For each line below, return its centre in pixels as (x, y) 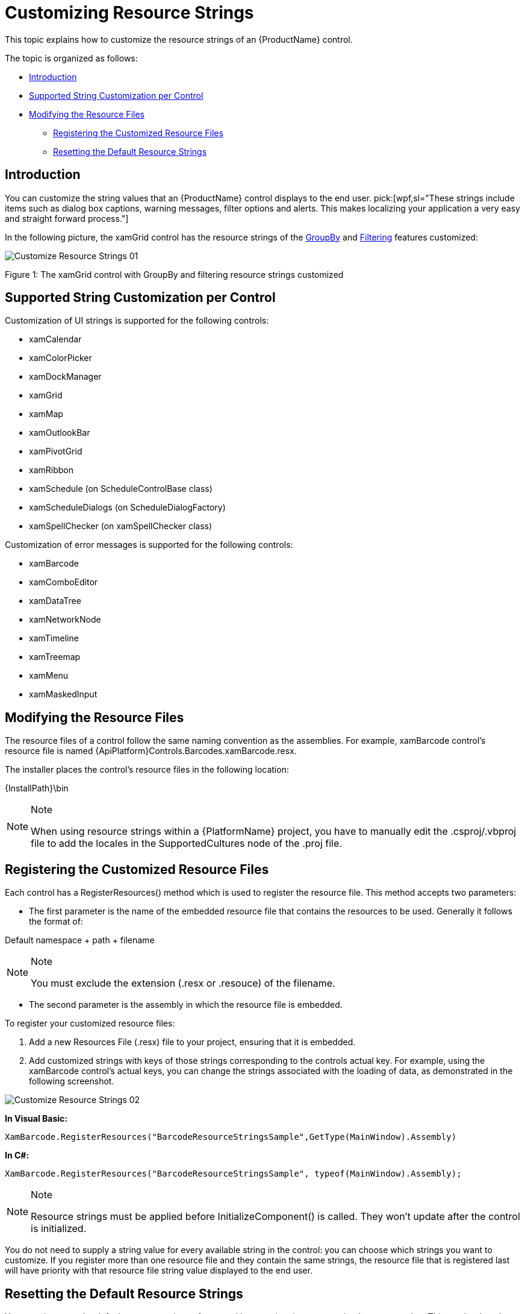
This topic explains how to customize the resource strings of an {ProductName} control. (179, 39)
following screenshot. (72, 1081)
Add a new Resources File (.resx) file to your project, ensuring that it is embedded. (192, 1042)
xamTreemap (55, 657)
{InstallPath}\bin (37, 788)
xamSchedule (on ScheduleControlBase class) (121, 489)
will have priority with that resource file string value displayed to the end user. (159, 1271)
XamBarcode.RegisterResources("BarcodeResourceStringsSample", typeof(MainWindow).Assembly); (233, 1174)
